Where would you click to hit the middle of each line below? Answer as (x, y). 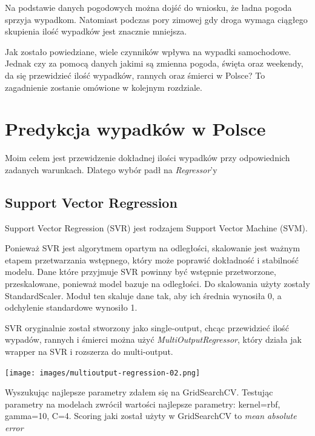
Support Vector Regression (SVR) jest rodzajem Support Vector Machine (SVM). (156, 227)
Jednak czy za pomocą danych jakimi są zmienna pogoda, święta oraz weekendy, (154, 63)
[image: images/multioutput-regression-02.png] (103, 373)
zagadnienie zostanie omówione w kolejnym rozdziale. (104, 87)
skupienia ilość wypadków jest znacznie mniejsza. (96, 31)
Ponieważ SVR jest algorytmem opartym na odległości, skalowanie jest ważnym (153, 248)
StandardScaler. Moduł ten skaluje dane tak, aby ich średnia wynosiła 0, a (143, 295)
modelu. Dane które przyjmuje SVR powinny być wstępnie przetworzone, (141, 272)
